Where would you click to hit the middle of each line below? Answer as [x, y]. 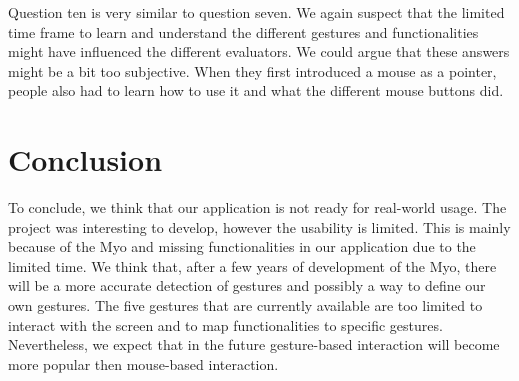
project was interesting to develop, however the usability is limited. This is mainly [259, 226]
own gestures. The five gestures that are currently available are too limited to [245, 305]
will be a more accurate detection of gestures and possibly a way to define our [247, 285]
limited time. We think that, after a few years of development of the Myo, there [252, 265]
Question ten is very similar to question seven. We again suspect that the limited [256, 12]
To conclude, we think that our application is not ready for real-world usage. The [257, 207]
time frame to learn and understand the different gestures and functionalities [243, 31]
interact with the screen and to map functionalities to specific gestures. [225, 324]
